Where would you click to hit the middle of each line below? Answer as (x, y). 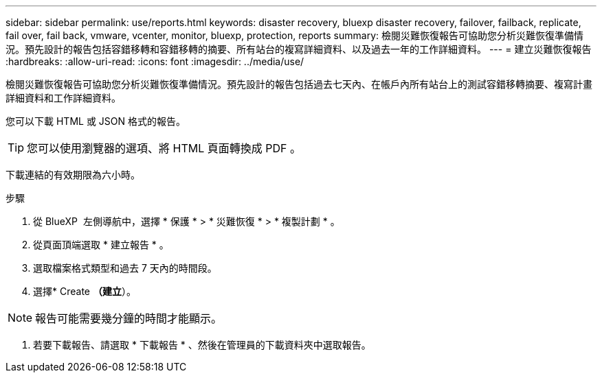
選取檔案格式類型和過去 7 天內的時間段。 (125, 268)
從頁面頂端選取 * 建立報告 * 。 (101, 245)
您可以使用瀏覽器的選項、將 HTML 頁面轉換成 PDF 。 (164, 148)
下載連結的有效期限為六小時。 (73, 175)
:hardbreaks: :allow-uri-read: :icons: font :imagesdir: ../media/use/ (155, 61)
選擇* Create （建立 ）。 (85, 291)
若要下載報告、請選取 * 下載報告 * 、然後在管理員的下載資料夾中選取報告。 (202, 345)
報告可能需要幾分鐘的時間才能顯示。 (129, 318)
